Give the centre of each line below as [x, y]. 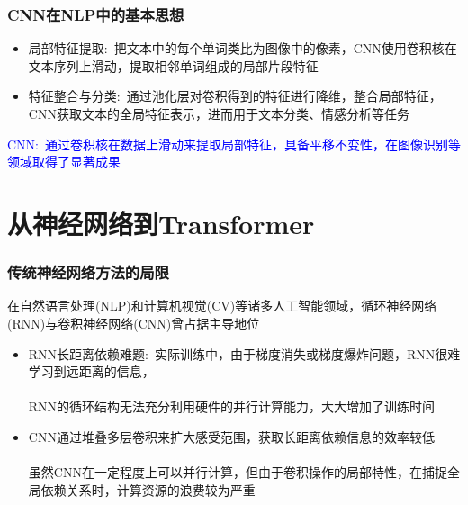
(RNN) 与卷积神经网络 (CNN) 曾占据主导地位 [134, 323]
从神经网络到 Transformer [161, 223]
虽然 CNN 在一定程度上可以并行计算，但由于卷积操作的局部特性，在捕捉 [238, 472]
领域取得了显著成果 [64, 162]
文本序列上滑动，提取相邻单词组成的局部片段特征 [173, 65]
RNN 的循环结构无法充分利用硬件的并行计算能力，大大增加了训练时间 [232, 406]
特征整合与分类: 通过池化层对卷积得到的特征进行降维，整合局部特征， [235, 96]
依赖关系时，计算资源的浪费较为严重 [148, 489]
